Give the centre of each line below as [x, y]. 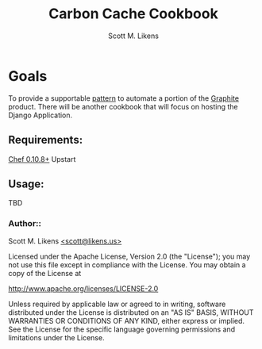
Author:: [25, 224]
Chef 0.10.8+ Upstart [42, 159]
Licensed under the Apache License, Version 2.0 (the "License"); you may [129, 256]
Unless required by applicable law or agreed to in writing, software [117, 304]
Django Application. [40, 115]
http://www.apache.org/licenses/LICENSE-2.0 [83, 288]
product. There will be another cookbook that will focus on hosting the [123, 106]
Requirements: [46, 140]
